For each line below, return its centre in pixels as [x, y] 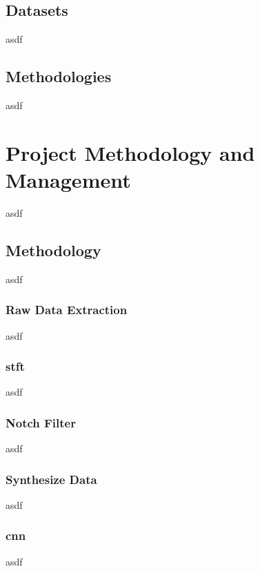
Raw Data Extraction [67, 310]
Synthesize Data [51, 479]
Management [68, 179]
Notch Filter [41, 422]
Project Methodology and [130, 152]
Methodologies [59, 76]
